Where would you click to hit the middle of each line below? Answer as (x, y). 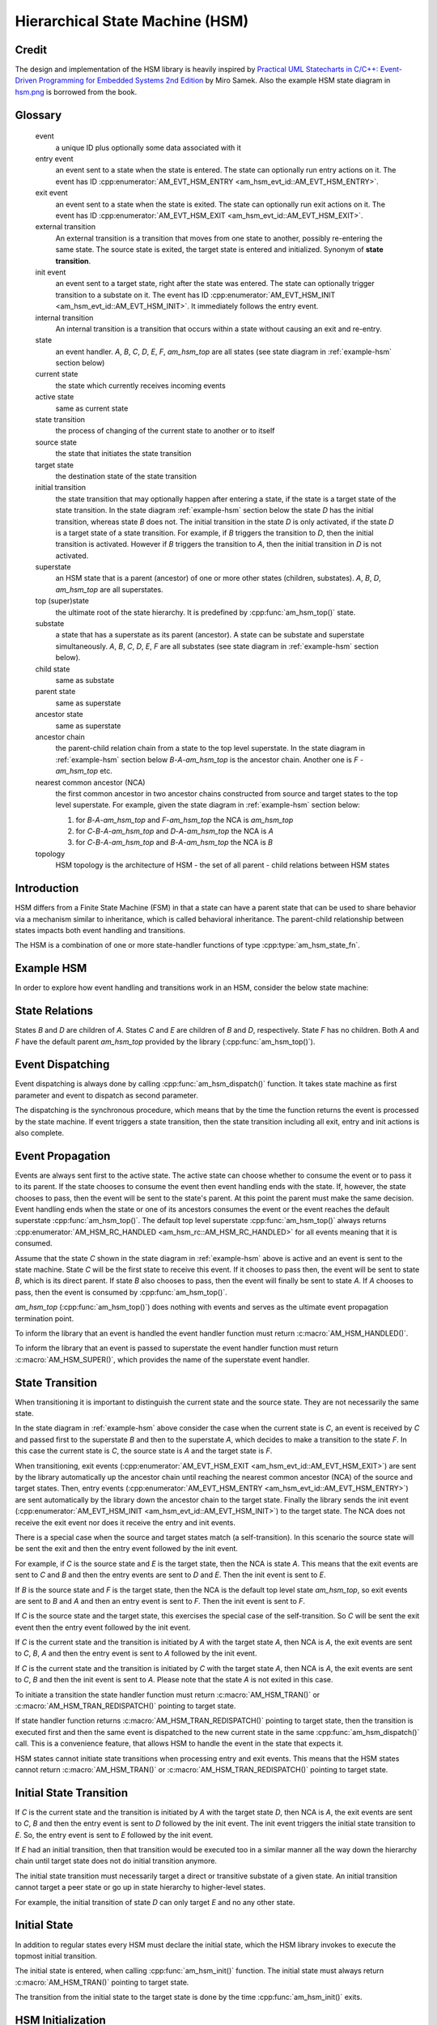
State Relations (54, 1011)
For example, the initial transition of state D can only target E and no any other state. (155, 1902)
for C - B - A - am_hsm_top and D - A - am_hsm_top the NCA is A (175, 831)
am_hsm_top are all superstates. (109, 589)
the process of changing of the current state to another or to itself (165, 431)
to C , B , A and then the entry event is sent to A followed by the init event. (136, 1653)
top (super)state (62, 601)
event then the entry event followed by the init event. (103, 1627)
